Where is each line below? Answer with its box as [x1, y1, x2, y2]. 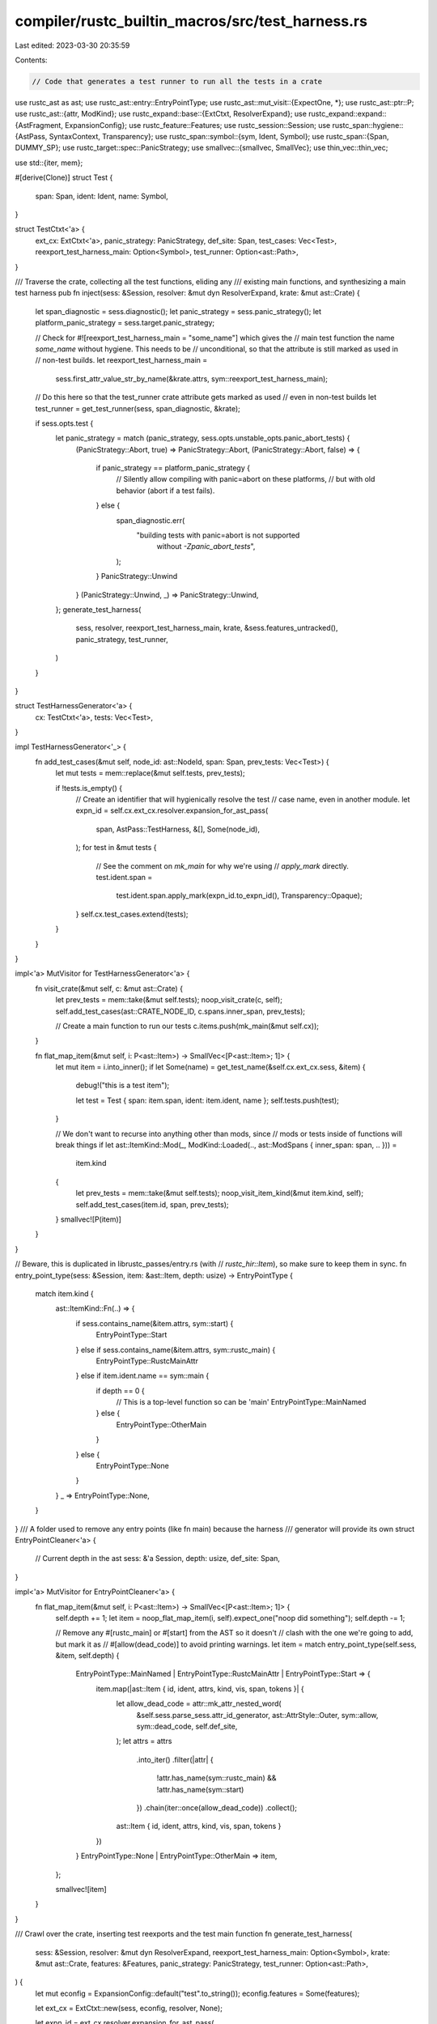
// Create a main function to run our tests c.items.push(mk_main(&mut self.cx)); [55, 1021, 320, 1031]
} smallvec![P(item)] [55, 1214, 121, 1224]
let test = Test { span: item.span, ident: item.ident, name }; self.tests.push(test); [75, 1095, 339, 1105]
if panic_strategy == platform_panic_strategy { [95, 463, 251, 473]
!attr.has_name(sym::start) [156, 1784, 244, 1794]
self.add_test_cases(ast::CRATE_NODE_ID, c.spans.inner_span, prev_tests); [55, 1006, 305, 1016]
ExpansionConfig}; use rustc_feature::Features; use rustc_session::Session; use [65, 120, 331, 130]
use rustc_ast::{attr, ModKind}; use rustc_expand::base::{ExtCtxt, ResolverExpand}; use [15, 109, 308, 119]
